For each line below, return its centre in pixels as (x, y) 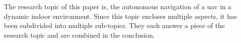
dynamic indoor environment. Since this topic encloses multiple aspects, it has (120, 16)
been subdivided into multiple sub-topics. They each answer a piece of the (114, 25)
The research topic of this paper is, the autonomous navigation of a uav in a (118, 6)
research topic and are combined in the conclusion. (79, 35)
